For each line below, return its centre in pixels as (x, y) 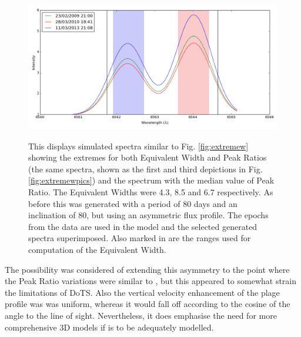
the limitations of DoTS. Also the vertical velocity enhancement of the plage (142, 292)
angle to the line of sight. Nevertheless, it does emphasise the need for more (141, 315)
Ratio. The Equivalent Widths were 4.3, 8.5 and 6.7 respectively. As (151, 191)
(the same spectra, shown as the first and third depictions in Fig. (146, 168)
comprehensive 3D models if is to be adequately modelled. (109, 327)
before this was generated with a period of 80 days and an (133, 203)
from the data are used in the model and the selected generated (143, 226)
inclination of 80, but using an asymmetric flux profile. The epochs (148, 215)
